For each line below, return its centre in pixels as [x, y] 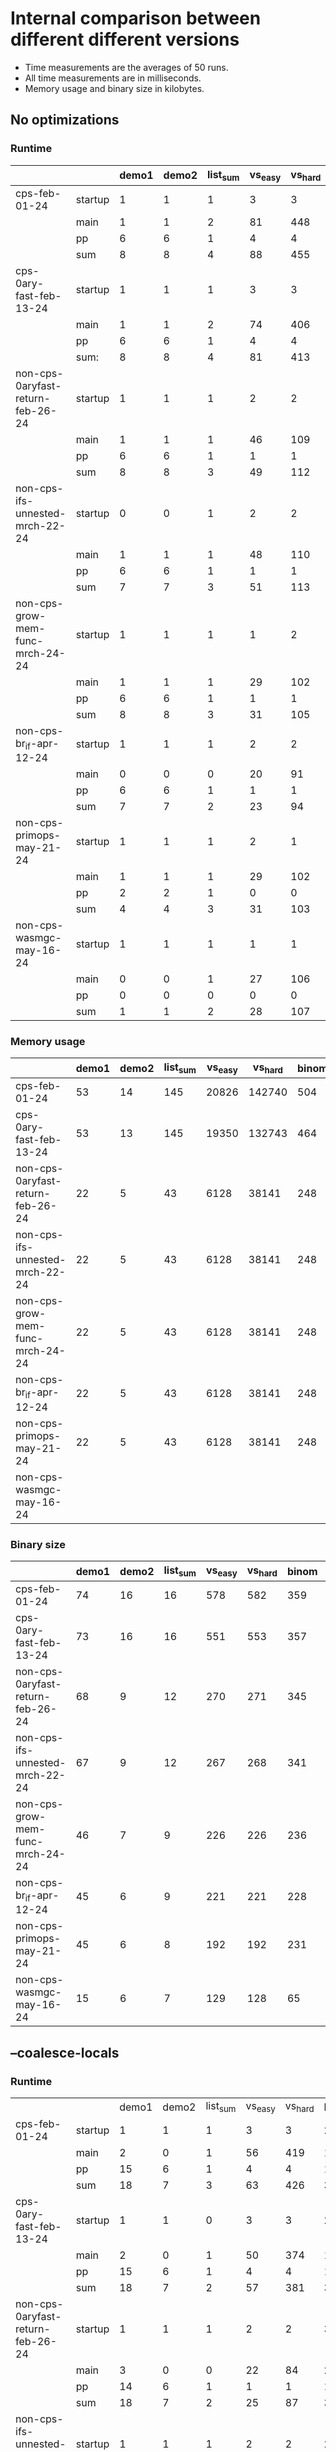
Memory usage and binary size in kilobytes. [114, 88]
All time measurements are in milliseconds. [113, 78]
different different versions [125, 39]
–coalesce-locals [65, 2052]
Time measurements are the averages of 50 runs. [126, 67]
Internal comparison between [136, 18]
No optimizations [65, 120]
